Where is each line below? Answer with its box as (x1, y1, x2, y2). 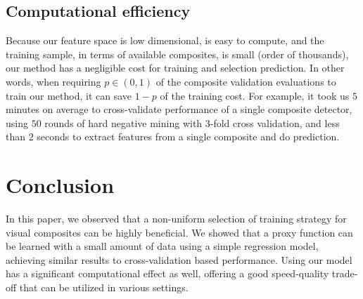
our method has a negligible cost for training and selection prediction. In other (6, 60, 345, 75)
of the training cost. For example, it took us (160, 88, 350, 102)
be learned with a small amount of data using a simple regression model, (6, 239, 319, 253)
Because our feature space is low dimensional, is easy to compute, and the (6, 33, 324, 48)
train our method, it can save (6, 88, 132, 102)
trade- (331, 266, 358, 281)
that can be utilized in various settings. (19, 280, 189, 295)
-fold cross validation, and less (210, 115, 340, 130)
